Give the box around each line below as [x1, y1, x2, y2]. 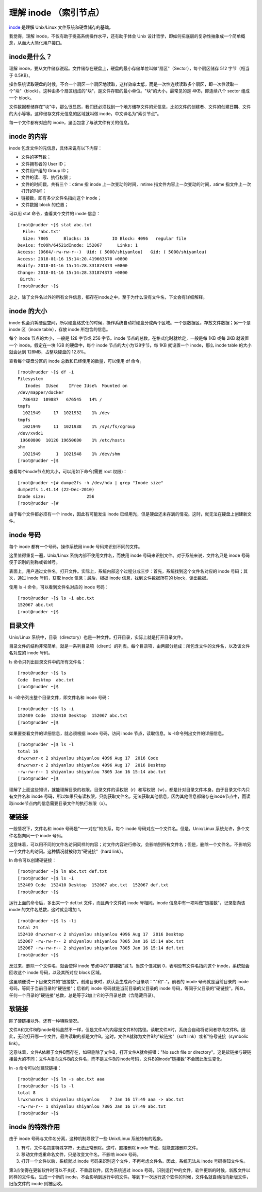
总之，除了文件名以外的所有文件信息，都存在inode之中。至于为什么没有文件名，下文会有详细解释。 [9, 294, 207, 300]
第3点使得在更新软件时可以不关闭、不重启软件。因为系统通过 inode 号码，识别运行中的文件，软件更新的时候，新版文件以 [9, 1167, 251, 1173]
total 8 [17, 1090, 36, 1096]
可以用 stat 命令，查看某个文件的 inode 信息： [9, 211, 101, 217]
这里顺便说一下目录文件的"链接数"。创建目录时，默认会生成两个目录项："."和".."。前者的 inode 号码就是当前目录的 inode [9, 978, 249, 984]
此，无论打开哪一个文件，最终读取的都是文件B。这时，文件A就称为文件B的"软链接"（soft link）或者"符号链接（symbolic [9, 1033, 248, 1039]
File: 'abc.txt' [22, 229, 62, 235]
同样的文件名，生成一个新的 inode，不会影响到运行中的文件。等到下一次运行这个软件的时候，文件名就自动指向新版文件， [9, 1174, 251, 1180]
